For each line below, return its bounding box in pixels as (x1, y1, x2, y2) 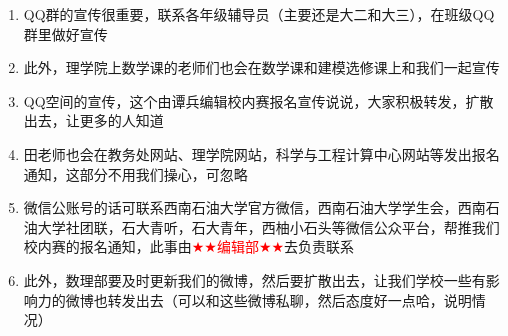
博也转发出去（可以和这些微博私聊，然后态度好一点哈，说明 (79, 289, 472, 310)
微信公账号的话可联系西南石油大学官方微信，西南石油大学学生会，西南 (23, 197, 486, 218)
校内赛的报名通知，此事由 (23, 236, 192, 257)
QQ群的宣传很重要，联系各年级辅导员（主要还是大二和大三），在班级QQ (23, 4, 495, 24)
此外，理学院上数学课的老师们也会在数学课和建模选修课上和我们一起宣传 (23, 57, 500, 78)
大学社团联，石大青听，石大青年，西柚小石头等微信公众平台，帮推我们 (37, 216, 500, 237)
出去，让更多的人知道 (23, 110, 164, 131)
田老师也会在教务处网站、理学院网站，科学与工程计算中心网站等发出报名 (23, 143, 500, 164)
